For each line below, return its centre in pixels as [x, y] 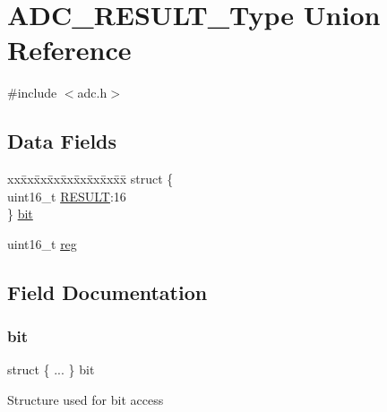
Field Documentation [107, 292]
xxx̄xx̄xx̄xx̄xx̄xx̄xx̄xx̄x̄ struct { [90, 179]
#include [32, 93]
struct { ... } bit [51, 369]
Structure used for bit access [86, 400]
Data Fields [62, 141]
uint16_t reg [42, 243]
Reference [69, 50]
